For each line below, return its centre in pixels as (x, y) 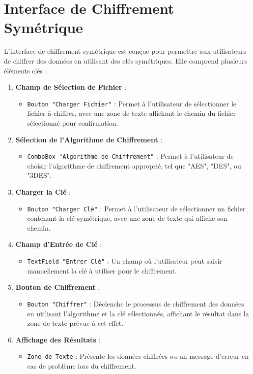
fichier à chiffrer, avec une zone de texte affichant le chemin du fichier (131, 113)
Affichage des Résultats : (58, 339)
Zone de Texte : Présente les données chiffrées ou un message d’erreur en (138, 356)
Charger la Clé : (43, 191)
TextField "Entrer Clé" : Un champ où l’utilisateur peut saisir (125, 261)
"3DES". (39, 175)
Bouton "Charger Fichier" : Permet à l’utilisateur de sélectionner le (132, 103)
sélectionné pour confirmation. (73, 122)
